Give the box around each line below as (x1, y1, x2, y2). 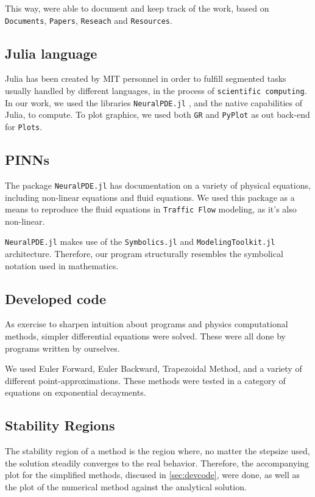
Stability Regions (5, 416, 115, 435)
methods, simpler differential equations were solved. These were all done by (5, 330, 286, 343)
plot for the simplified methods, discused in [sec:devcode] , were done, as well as (5, 468, 300, 481)
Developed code (5, 289, 107, 308)
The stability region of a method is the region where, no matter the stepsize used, (5, 444, 310, 457)
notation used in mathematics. (5, 259, 119, 272)
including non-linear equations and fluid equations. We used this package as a (5, 190, 295, 203)
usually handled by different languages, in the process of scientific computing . (5, 84, 307, 97)
